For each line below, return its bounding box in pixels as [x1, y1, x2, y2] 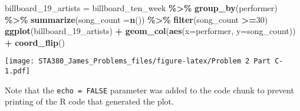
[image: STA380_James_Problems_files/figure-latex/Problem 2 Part [5, 57, 271, 66]
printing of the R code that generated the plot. [5, 95, 174, 107]
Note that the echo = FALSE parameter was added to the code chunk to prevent [5, 83, 294, 96]
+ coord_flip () [5, 36, 65, 48]
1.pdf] [5, 67, 30, 76]
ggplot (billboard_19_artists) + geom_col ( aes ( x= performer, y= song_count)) [5, 25, 296, 37]
